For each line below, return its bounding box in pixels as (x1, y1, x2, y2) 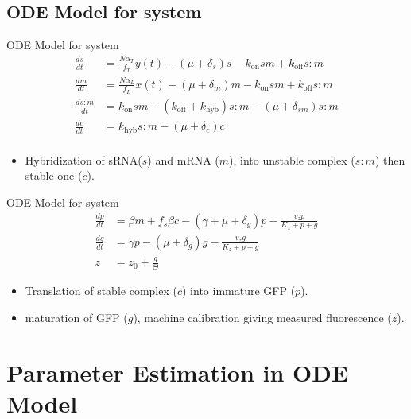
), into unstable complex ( (229, 151, 355, 168)
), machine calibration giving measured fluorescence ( (133, 308, 392, 325)
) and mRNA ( (147, 151, 219, 168)
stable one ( (25, 167, 83, 184)
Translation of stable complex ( (25, 282, 177, 299)
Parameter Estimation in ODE (6, 355, 349, 388)
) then (374, 151, 405, 168)
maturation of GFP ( (25, 308, 128, 325)
